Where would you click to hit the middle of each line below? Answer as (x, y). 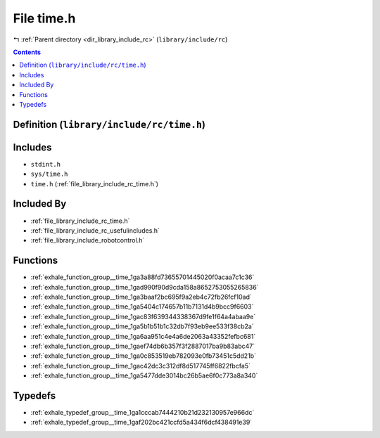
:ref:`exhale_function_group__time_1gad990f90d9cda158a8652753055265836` (145, 287)
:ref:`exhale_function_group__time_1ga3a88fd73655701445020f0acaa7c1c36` (142, 277)
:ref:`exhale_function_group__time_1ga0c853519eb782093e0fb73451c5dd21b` (144, 356)
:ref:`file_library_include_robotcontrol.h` (88, 240)
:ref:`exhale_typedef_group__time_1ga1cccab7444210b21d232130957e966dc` (142, 412)
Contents (27, 52)
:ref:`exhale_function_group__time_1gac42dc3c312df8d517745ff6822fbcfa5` (141, 366)
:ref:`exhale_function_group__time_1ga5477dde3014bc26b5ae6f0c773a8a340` (144, 375)
